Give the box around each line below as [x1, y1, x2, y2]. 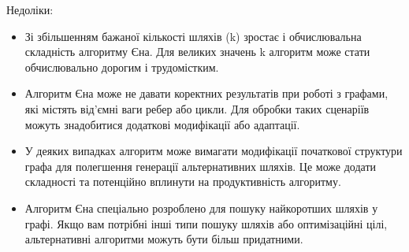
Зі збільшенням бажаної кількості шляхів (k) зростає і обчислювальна [24, 28, 362, 44]
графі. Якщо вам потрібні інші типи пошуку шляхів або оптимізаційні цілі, [24, 215, 388, 232]
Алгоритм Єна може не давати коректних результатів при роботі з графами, [24, 85, 389, 102]
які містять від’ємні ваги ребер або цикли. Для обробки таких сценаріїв [24, 100, 370, 117]
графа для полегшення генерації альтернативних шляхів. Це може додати [24, 157, 377, 174]
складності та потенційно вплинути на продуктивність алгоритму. [24, 173, 341, 190]
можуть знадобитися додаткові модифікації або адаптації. [24, 116, 300, 132]
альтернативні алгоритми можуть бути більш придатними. [24, 231, 303, 247]
